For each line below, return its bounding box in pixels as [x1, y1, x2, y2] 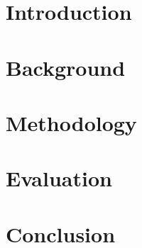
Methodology [6, 108, 137, 137]
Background [6, 52, 126, 81]
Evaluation [6, 164, 112, 193]
